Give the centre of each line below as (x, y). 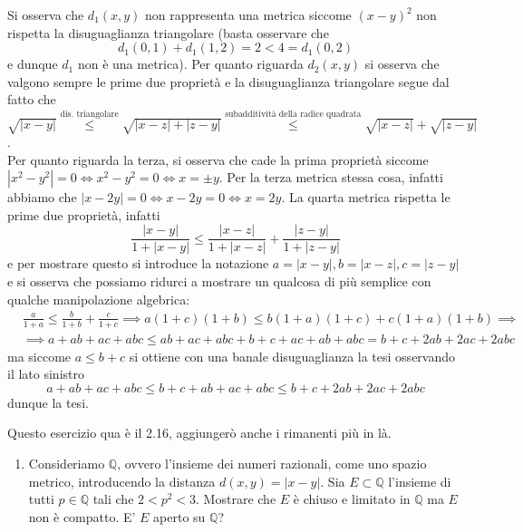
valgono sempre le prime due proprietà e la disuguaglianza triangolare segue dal (228, 81)
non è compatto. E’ (82, 516)
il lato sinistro (46, 374)
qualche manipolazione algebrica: (99, 299)
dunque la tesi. (48, 402)
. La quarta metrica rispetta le (366, 197)
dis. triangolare (89, 114)
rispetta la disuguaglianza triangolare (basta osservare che (168, 32)
